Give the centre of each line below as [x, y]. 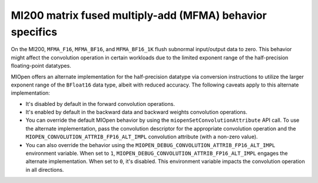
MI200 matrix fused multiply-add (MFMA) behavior [139, 15]
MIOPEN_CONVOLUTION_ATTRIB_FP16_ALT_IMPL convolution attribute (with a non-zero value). [142, 137]
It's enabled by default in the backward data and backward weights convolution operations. [136, 112]
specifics [34, 32]
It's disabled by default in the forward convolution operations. [100, 104]
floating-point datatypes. [41, 66]
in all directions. [45, 169]
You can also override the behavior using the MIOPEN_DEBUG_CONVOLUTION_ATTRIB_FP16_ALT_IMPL [150, 145]
